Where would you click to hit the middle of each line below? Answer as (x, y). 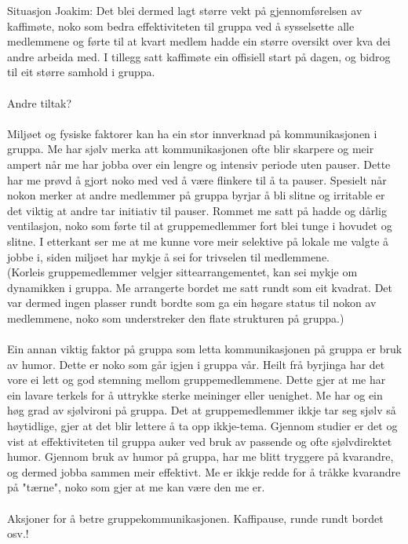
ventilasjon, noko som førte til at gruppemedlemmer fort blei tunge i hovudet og (200, 226)
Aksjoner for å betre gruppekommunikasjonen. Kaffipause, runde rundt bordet (195, 518)
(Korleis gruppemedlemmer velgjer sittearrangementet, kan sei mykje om (182, 272)
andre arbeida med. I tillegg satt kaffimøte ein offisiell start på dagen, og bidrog (199, 56)
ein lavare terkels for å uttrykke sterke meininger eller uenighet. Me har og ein (195, 394)
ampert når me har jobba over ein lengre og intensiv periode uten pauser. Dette (199, 164)
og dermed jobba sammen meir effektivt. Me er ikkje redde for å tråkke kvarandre (204, 471)
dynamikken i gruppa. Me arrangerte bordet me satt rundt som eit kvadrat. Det (200, 287)
